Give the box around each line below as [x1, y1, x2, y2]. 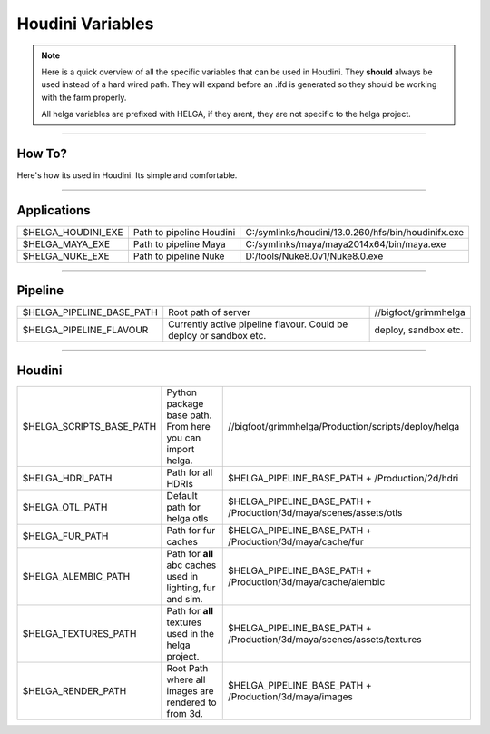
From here [166, 420, 211, 432]
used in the [166, 627, 215, 640]
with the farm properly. [41, 92, 127, 103]
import [166, 442, 195, 455]
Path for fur [166, 523, 216, 536]
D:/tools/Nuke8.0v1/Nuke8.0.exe [245, 250, 384, 263]
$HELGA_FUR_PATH [22, 530, 109, 542]
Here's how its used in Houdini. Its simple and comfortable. [16, 170, 238, 181]
